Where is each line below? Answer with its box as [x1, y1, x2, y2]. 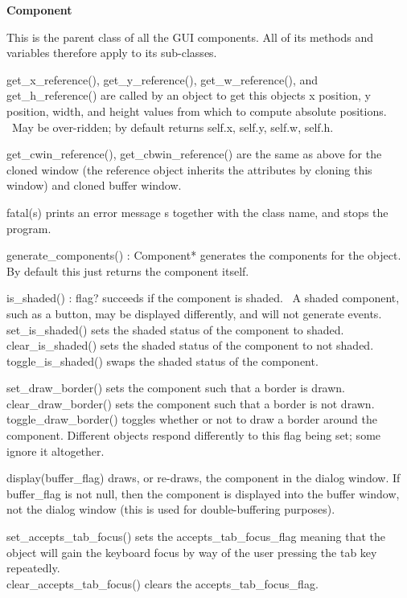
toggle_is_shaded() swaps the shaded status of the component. [6, 352, 319, 369]
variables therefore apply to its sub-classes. [6, 44, 217, 61]
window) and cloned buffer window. [6, 177, 182, 194]
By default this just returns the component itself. [6, 262, 249, 279]
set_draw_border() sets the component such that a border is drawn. [6, 379, 346, 396]
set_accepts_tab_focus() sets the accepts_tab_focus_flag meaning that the [6, 528, 386, 545]
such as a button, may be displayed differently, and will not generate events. [6, 305, 382, 322]
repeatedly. [6, 559, 60, 576]
